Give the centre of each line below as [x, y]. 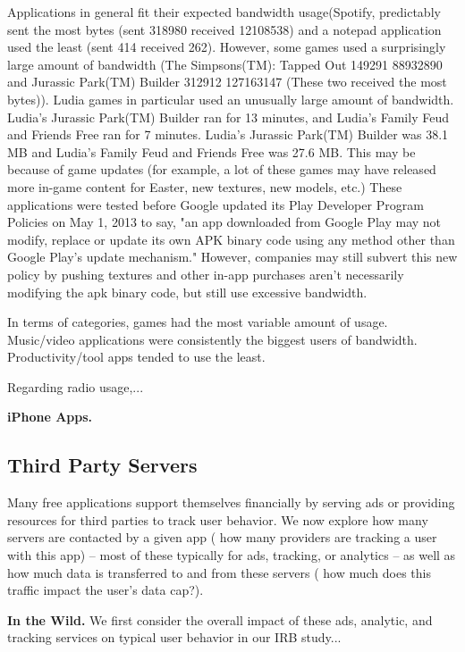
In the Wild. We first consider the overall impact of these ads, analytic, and [220, 619]
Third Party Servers [102, 465]
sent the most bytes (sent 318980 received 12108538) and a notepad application [224, 29]
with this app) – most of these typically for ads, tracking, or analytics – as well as [232, 555]
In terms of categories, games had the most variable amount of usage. [198, 322]
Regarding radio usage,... [76, 386]
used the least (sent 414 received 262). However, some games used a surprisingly [227, 47]
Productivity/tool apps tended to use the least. [136, 357]
